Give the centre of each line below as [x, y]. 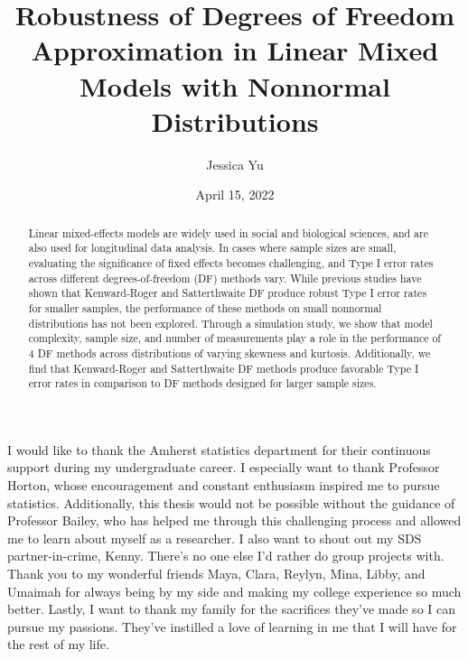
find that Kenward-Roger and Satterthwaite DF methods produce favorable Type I [224, 368]
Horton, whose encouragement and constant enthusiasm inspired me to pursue [224, 485]
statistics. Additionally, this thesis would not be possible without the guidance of [231, 502]
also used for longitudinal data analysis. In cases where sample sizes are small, [212, 248]
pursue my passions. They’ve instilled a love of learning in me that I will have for [232, 626]
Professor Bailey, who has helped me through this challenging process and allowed [234, 520]
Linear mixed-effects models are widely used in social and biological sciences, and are [229, 232]
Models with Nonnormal [235, 85]
